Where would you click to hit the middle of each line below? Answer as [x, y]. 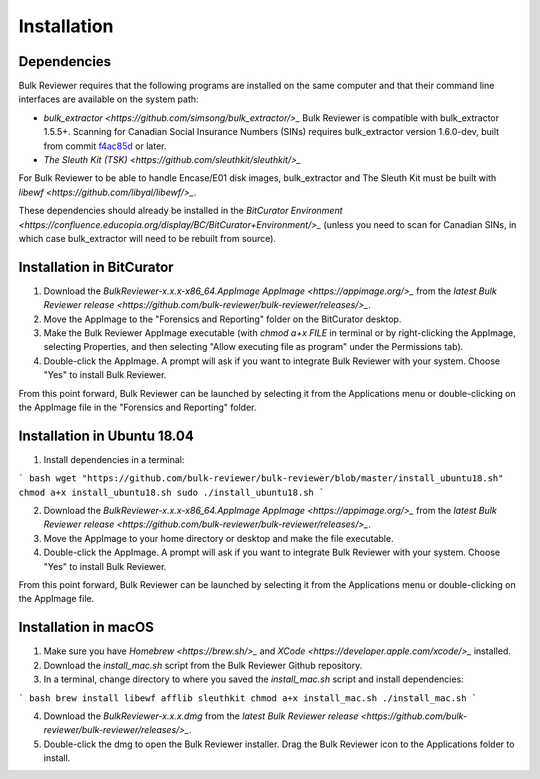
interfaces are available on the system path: [108, 99]
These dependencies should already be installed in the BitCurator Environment [181, 211]
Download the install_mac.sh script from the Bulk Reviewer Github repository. [203, 665]
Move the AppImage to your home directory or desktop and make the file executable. [218, 538]
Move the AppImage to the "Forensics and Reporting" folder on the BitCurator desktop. [222, 319]
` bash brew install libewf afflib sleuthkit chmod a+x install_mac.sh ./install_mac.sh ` [248, 698]
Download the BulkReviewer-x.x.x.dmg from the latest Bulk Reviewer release [201, 716]
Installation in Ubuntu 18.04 [106, 435]
